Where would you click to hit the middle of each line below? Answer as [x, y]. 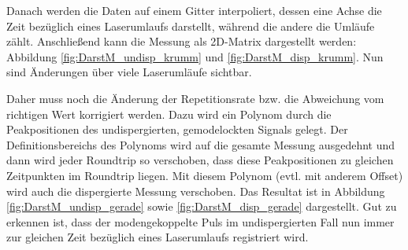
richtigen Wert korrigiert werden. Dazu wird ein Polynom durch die [169, 114]
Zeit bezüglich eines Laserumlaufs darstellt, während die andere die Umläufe [191, 26]
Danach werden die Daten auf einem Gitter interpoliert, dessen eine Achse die [194, 10]
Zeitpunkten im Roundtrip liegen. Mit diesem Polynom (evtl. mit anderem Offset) [205, 175]
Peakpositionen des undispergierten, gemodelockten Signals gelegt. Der [177, 129]
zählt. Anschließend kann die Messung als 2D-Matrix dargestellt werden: [182, 41]
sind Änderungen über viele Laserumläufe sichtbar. [129, 72]
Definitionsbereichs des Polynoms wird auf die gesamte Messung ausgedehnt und [201, 144]
